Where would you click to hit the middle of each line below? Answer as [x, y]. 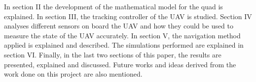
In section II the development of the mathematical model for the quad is [113, 6]
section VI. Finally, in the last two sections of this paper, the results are [113, 54]
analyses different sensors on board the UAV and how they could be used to [119, 26]
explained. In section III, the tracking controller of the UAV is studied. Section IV [128, 16]
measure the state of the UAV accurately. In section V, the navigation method [122, 35]
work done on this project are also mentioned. [73, 74]
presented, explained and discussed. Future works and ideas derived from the [120, 64]
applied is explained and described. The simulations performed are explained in [124, 45]
